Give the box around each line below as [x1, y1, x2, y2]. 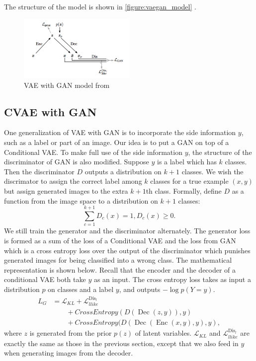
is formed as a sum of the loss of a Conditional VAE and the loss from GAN [4, 235, 236, 245]
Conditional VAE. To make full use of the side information [4, 146, 182, 157]
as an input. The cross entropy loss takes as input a [93, 274, 251, 285]
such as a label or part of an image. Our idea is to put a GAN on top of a [4, 137, 229, 147]
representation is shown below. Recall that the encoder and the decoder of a [4, 264, 236, 275]
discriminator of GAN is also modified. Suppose [4, 156, 149, 167]
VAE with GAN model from [24, 79, 110, 90]
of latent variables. [135, 328, 192, 338]
